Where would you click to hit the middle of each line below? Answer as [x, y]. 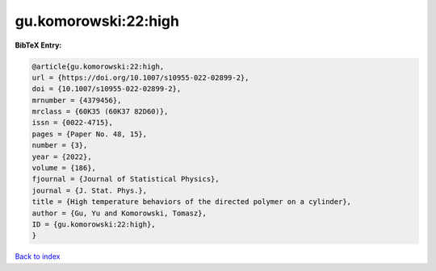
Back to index [38, 256]
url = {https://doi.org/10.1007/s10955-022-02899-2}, [140, 77]
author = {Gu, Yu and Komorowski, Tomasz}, [119, 213]
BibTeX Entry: [38, 45]
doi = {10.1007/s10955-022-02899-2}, [107, 89]
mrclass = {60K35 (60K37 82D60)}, [100, 112]
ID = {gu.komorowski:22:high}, [94, 225]
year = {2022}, [62, 156]
